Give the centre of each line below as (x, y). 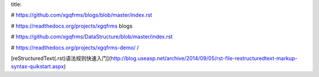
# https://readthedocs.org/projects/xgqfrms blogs (72, 26)
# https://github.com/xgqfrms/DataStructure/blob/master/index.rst (92, 37)
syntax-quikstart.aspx (38, 66)
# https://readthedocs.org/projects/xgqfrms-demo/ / (75, 48)
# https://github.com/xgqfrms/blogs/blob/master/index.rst (82, 15)
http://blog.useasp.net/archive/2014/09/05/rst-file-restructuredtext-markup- (204, 58)
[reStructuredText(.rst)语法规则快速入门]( (61, 58)
